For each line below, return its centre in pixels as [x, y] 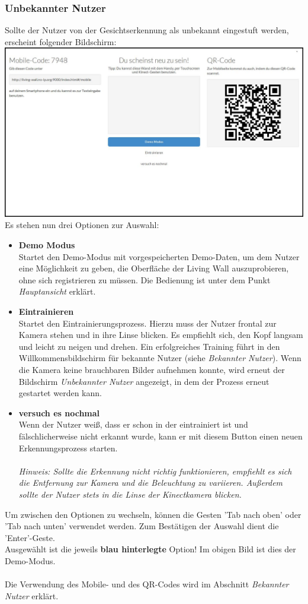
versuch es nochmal [59, 412]
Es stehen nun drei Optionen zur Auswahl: [82, 225]
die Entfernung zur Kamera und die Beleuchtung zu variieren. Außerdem [151, 483]
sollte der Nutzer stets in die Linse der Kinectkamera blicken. [130, 494]
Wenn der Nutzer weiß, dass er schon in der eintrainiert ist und [133, 424]
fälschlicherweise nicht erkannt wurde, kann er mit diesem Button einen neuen [161, 436]
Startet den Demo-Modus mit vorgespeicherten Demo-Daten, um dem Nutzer [159, 256]
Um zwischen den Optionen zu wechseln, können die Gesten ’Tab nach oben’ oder [153, 514]
